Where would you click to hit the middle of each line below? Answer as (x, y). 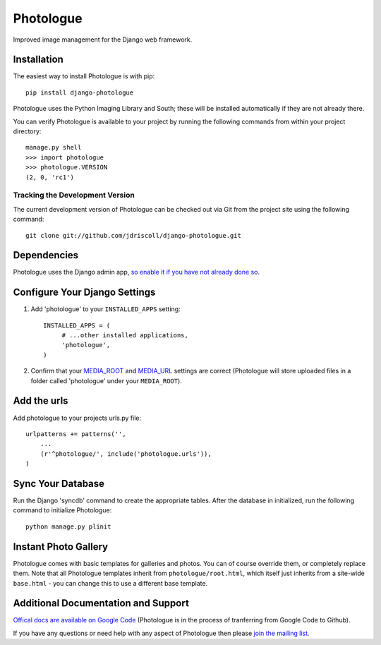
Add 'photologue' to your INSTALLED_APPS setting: (105, 309)
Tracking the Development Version (74, 195)
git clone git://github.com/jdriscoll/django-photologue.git (133, 235)
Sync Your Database (59, 483)
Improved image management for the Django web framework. (103, 40)
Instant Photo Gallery (61, 547)
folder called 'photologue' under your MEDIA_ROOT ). (107, 380)
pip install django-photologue (80, 92)
